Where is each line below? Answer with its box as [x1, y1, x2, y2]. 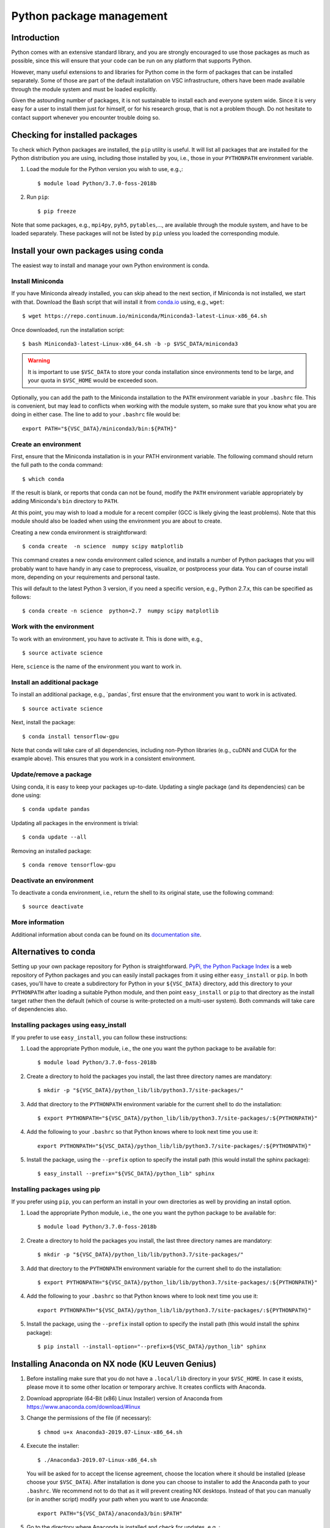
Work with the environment [11, 622, 94, 631]
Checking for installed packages [11, 130, 137, 140]
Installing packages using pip [11, 1185, 101, 1194]
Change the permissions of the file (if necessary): [26, 1414, 152, 1422]
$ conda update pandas [22, 806, 90, 813]
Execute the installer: [26, 1442, 79, 1450]
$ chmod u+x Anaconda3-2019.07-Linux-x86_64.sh [37, 1428, 183, 1436]
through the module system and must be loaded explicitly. [11, 86, 158, 93]
